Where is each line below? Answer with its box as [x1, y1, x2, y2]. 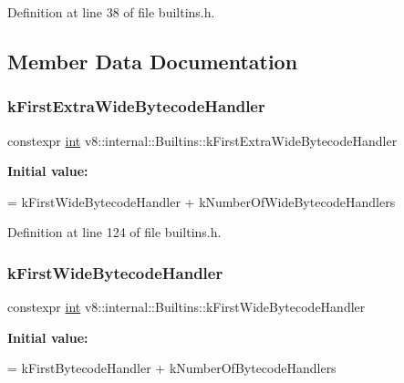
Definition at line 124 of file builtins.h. [7, 223, 222, 242]
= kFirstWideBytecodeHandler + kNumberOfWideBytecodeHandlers [7, 191, 396, 211]
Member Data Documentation [7, 47, 298, 75]
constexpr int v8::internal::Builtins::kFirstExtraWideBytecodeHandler [7, 130, 398, 150]
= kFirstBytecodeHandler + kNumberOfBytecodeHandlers [7, 358, 337, 378]
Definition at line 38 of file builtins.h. [7, 3, 215, 21]
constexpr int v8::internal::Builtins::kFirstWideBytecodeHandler [7, 297, 366, 316]
